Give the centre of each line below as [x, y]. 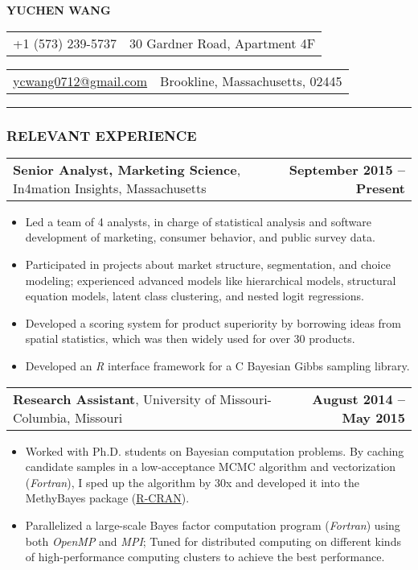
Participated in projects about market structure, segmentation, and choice [208, 264]
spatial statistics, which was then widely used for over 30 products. [190, 339]
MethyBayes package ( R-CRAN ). [107, 498]
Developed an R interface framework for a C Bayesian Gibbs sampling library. [217, 365]
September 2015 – [347, 169]
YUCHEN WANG [59, 10]
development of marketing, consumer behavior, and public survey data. [200, 237]
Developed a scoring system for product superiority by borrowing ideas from [213, 322]
